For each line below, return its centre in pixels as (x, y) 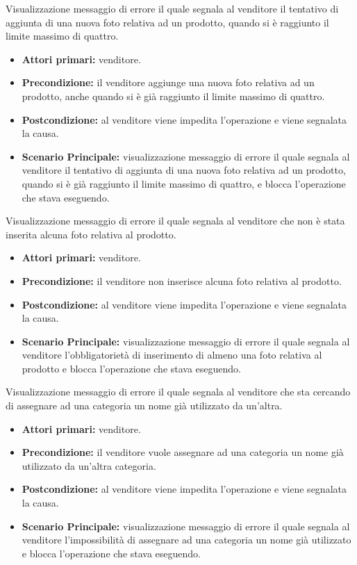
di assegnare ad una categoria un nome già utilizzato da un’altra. (144, 406)
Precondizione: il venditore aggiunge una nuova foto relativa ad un (168, 82)
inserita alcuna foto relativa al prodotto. (91, 234)
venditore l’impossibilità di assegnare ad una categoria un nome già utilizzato (186, 540)
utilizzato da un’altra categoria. (89, 465)
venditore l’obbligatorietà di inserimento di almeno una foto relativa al (172, 355)
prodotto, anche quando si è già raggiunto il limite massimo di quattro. (173, 96)
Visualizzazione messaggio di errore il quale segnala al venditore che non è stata (175, 221)
